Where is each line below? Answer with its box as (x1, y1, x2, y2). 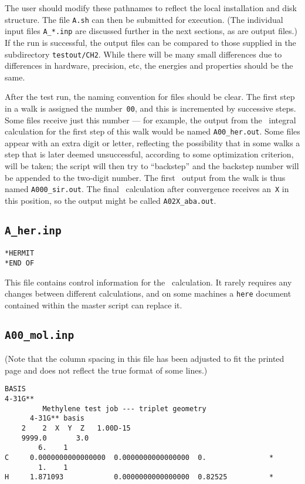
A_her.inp (5, 224, 62, 237)
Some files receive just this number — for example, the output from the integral (5, 113, 296, 126)
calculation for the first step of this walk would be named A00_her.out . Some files (5, 125, 300, 137)
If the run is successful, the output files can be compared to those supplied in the (5, 36, 296, 48)
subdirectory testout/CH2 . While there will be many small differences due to (5, 48, 282, 60)
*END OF (5, 258, 35, 267)
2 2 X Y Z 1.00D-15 (21, 424, 131, 433)
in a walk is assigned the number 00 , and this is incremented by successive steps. (5, 102, 296, 114)
